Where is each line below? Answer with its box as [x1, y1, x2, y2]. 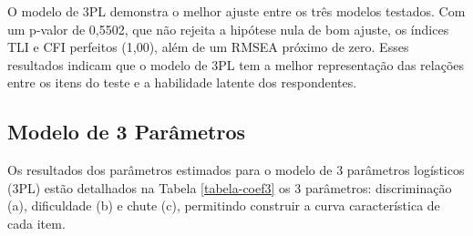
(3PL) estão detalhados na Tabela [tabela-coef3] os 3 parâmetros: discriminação [7, 178, 452, 197]
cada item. [7, 213, 66, 232]
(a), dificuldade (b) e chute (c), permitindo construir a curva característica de [7, 196, 440, 215]
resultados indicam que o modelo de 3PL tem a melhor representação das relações [7, 55, 465, 74]
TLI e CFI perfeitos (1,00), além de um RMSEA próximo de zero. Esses [7, 37, 409, 56]
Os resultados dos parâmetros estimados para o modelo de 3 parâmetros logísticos [7, 160, 465, 180]
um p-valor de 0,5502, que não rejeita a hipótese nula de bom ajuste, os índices [7, 19, 449, 38]
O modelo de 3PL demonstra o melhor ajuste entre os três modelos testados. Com [7, 2, 466, 20]
